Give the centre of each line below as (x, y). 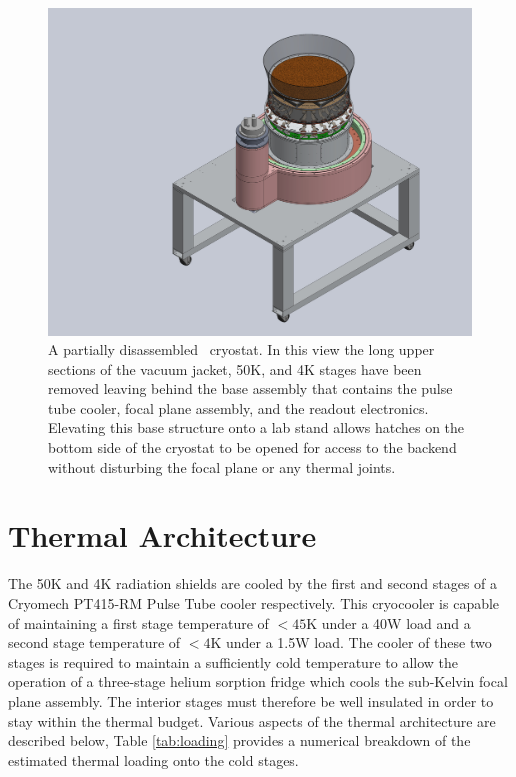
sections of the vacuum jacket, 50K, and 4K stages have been (235, 368)
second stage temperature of (94, 642)
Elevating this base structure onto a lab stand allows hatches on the (256, 427)
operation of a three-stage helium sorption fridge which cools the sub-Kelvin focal (258, 681)
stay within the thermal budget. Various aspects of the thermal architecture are (252, 720)
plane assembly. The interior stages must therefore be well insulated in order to (251, 700)
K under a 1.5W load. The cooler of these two (351, 642)
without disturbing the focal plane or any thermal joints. (222, 466)
